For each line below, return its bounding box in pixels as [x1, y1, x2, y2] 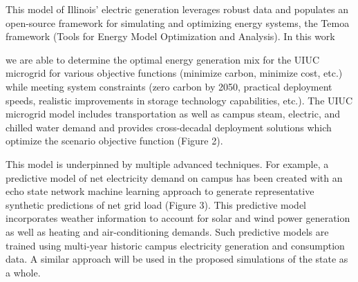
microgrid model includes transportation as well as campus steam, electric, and [6, 106, 341, 121]
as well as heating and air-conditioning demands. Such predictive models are [6, 224, 329, 238]
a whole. [6, 265, 41, 279]
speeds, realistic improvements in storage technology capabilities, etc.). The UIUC [6, 93, 353, 107]
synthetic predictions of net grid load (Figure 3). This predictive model [6, 197, 306, 211]
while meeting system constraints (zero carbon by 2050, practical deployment [6, 79, 332, 93]
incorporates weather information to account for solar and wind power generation [6, 211, 350, 225]
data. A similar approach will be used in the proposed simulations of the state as [6, 252, 348, 266]
